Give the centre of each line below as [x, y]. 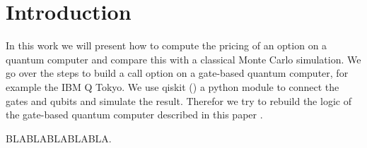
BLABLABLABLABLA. [59, 138]
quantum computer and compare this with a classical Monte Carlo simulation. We [183, 59]
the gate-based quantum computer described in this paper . [134, 115]
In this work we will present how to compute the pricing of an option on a [167, 45]
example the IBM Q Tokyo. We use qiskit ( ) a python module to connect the [173, 86]
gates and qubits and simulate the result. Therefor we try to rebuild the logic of [179, 100]
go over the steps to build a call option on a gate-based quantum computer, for [177, 73]
